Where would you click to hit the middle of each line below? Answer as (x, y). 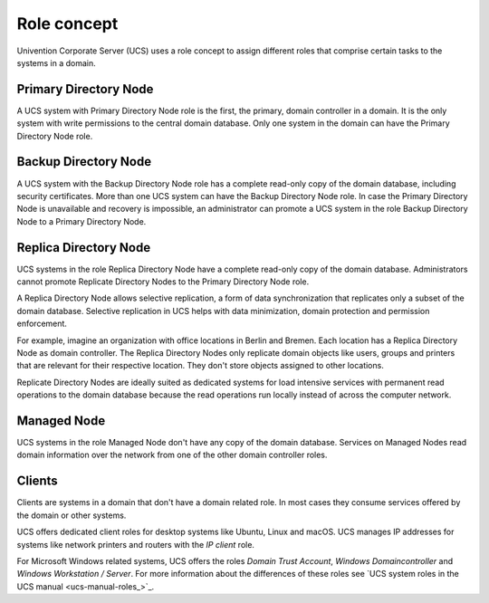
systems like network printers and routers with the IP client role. (136, 544)
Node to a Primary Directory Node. (81, 221)
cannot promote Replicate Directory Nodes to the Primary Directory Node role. (163, 282)
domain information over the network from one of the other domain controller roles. (172, 455)
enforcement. (42, 324)
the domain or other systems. (72, 515)
